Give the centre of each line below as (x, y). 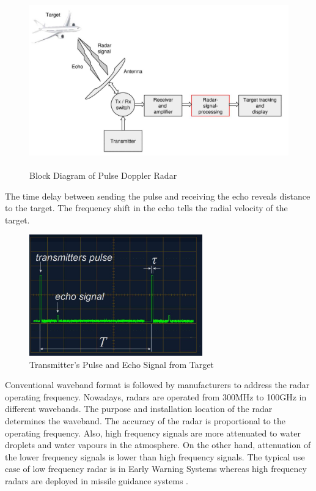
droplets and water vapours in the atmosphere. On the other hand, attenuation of (158, 445)
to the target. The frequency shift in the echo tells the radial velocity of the (146, 208)
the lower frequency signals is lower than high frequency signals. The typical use (155, 456)
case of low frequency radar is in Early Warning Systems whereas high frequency (156, 469)
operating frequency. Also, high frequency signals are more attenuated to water (153, 433)
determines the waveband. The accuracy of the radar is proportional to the (145, 421)
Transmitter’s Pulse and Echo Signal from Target (122, 364)
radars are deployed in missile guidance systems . (97, 481)
